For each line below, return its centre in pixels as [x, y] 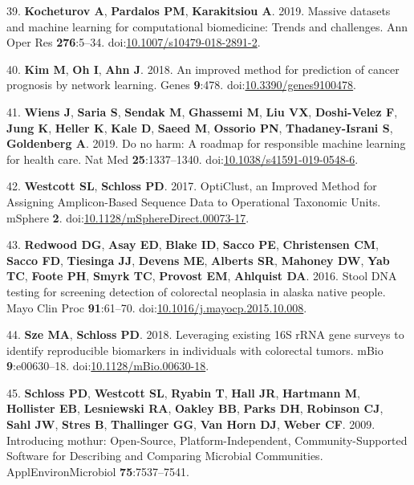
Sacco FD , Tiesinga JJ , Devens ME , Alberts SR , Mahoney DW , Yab [198, 260]
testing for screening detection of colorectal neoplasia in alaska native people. [196, 291]
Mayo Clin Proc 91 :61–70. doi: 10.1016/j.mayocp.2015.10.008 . [157, 307]
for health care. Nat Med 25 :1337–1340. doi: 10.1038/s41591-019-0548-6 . [183, 159]
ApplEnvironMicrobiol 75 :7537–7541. [98, 471]
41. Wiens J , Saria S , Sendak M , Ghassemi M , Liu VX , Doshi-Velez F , [202, 111]
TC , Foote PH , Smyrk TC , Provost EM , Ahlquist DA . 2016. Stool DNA [202, 276]
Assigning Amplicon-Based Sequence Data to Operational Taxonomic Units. [194, 201]
